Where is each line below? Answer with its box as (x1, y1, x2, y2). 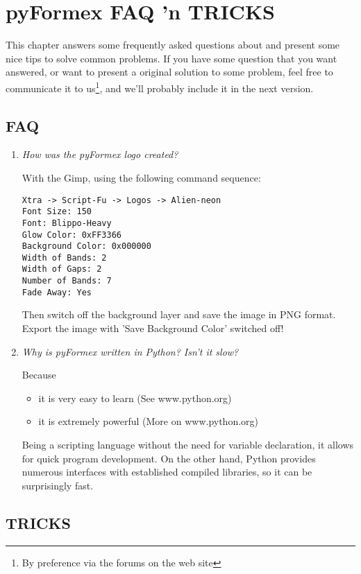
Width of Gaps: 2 (22, 264, 102, 275)
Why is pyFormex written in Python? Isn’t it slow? (22, 344, 239, 358)
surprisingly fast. (22, 478, 94, 492)
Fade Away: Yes (22, 287, 92, 297)
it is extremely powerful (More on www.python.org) (38, 414, 259, 428)
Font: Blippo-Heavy (22, 218, 112, 228)
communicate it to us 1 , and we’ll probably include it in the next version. (6, 78, 314, 95)
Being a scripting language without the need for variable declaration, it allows (22, 437, 354, 452)
